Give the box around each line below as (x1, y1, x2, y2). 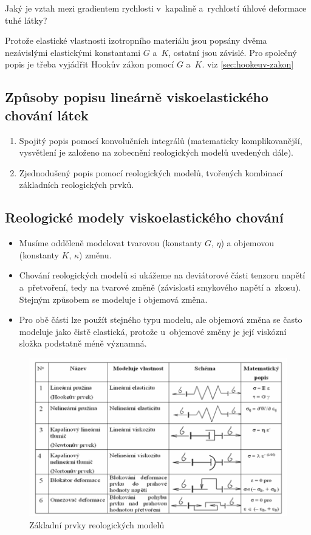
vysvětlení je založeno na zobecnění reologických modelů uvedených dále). (19, 146, 294, 159)
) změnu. (79, 248, 112, 261)
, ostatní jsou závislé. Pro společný (168, 46, 297, 58)
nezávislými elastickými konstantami (5, 46, 141, 58)
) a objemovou (220, 236, 274, 249)
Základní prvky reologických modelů (29, 518, 165, 531)
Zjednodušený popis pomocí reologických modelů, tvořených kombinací (19, 166, 283, 179)
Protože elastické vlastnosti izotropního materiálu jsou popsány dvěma (5, 34, 267, 47)
